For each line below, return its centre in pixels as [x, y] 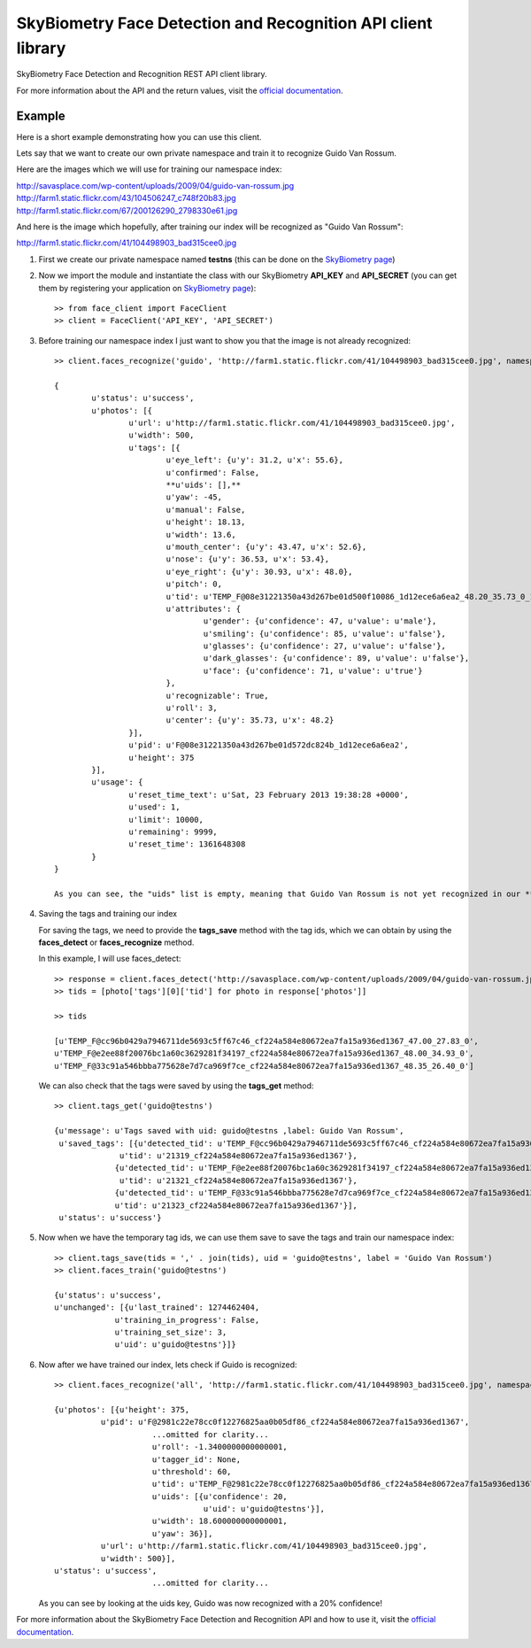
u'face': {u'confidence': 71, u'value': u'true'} [313, 670]
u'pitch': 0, [194, 584]
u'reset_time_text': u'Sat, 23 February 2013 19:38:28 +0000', [269, 794]
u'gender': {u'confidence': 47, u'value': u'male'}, [320, 621]
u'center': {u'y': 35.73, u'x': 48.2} [250, 720]
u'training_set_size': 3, [171, 1332]
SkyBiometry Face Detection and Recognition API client [224, 23]
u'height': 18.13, [206, 522]
